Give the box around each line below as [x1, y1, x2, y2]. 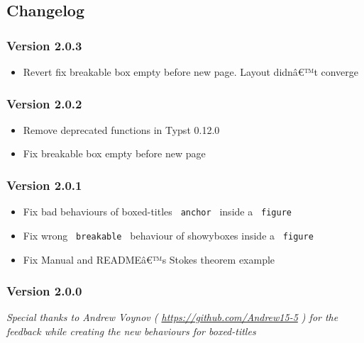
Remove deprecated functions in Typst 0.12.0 [23, 122, 220, 137]
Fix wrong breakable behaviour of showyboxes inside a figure [23, 227, 314, 242]
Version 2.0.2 [6, 94, 82, 112]
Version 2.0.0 [6, 282, 82, 300]
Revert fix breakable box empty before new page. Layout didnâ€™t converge [23, 64, 359, 79]
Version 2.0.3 [6, 36, 82, 54]
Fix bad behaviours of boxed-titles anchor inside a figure [23, 204, 292, 219]
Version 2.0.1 [6, 176, 82, 193]
